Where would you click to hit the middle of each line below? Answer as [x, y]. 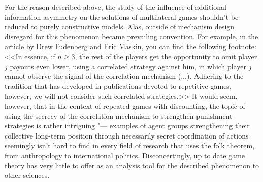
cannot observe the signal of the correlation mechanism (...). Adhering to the [124, 76]
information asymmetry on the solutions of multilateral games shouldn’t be [122, 16]
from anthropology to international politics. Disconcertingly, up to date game [125, 155]
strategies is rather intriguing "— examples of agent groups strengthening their [127, 126]
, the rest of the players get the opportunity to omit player [166, 56]
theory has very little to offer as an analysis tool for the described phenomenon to [132, 165]
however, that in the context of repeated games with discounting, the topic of [125, 105]
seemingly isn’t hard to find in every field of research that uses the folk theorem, [130, 145]
